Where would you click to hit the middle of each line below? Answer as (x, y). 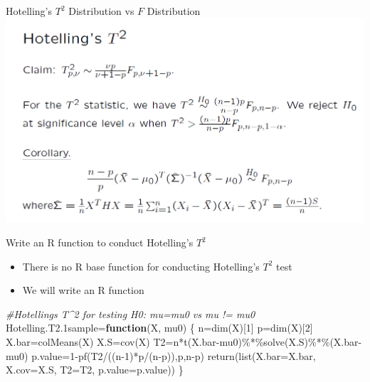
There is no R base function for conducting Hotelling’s (141, 266)
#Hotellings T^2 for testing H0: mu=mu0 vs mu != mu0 (131, 313)
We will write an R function (83, 290)
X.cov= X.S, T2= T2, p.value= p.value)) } (95, 370)
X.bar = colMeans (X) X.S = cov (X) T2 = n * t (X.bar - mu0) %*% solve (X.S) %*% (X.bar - (184, 342)
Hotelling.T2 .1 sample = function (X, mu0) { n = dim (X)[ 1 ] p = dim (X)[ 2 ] (159, 328)
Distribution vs (101, 11)
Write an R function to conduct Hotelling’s (100, 242)
